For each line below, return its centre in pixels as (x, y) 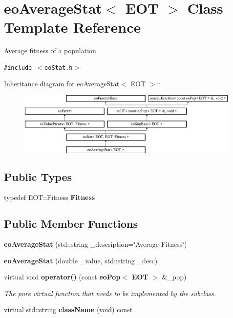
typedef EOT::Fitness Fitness (50, 197)
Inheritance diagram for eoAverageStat (62, 83)
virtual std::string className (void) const (68, 309)
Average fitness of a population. (51, 50)
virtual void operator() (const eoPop (62, 277)
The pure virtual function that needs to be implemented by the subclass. (110, 293)
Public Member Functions (71, 224)
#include (18, 68)
